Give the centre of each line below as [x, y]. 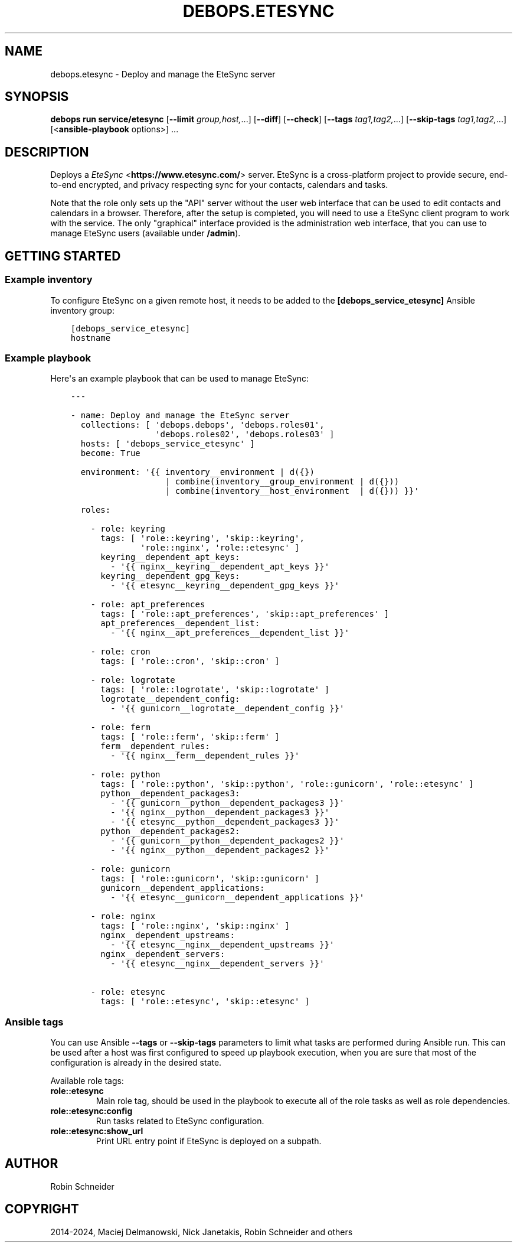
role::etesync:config [91, 1111]
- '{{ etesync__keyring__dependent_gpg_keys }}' [225, 586]
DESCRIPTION [47, 152]
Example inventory [49, 280]
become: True [110, 453]
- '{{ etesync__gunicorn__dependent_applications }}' [238, 898]
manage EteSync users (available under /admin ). [145, 233]
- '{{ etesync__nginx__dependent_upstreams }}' [222, 945]
